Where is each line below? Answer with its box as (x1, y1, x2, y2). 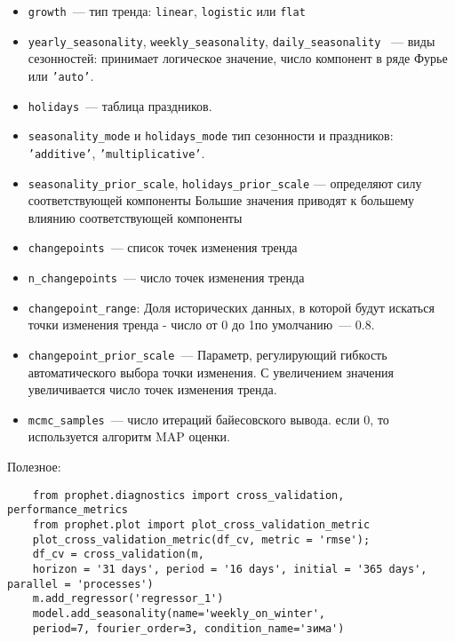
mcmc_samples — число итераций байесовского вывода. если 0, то (28, 409, 389, 428)
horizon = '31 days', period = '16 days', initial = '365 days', (32, 562, 427, 575)
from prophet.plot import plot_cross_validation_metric (32, 518, 371, 531)
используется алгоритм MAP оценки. (28, 427, 230, 446)
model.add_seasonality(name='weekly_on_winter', (32, 606, 325, 620)
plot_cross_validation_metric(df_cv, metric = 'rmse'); (32, 533, 371, 546)
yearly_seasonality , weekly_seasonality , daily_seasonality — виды (28, 31, 435, 50)
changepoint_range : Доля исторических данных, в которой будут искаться (28, 297, 435, 316)
